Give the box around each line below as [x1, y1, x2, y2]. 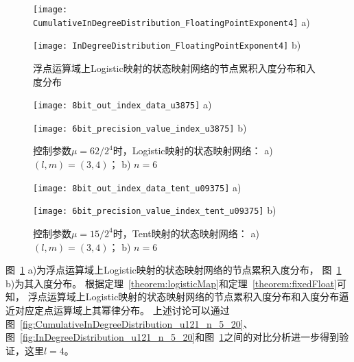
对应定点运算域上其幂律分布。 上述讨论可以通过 [14, 302, 230, 317]
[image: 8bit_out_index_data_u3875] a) [33, 97, 212, 112]
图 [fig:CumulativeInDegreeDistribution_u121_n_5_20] [5, 316, 244, 330]
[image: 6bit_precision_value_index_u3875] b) [33, 120, 247, 134]
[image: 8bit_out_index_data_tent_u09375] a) [33, 180, 241, 194]
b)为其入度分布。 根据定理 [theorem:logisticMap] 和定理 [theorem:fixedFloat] [5, 276, 338, 290]
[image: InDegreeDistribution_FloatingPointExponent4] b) [33, 38, 301, 52]
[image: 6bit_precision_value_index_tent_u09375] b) [33, 203, 276, 217]
